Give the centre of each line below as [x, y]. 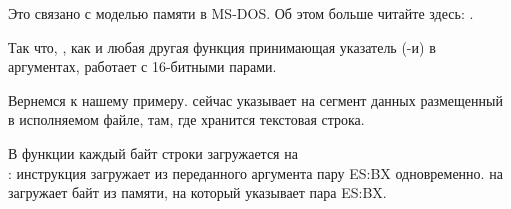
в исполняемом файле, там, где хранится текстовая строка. [186, 119]
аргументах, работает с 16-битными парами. [142, 66]
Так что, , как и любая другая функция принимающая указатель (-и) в [222, 46]
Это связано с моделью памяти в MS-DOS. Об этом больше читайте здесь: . [241, 13]
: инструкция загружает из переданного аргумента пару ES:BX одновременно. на [255, 172]
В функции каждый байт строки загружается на [153, 152]
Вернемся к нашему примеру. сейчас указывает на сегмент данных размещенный [255, 99]
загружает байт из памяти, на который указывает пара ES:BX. [197, 192]
